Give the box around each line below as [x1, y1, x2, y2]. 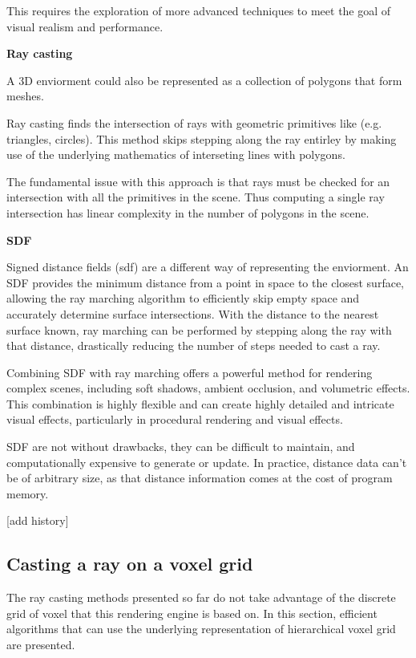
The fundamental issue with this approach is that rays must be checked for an [6, 173, 390, 189]
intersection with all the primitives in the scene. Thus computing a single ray [6, 189, 385, 205]
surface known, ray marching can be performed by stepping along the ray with [6, 321, 392, 338]
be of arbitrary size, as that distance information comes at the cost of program [6, 469, 393, 486]
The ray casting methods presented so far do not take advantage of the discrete [6, 589, 396, 606]
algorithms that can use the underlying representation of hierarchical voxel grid [6, 620, 396, 637]
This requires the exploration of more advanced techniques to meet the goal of [6, 2, 391, 18]
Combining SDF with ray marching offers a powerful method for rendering [6, 364, 373, 380]
